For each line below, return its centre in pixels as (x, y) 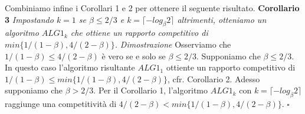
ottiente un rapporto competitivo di (231, 67)
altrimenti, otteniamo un (222, 19)
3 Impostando (29, 19)
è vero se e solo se (134, 56)
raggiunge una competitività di (61, 104)
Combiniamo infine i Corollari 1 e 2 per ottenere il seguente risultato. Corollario (152, 8)
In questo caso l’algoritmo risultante (70, 67)
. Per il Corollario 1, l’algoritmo (150, 90)
